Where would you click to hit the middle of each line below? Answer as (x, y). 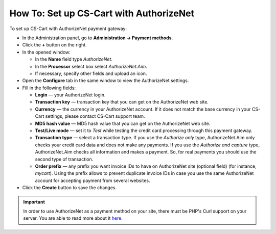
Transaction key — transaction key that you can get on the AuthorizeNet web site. (122, 102)
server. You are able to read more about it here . (73, 218)
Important (34, 202)
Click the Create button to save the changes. (70, 188)
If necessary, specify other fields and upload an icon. (91, 73)
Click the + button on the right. (54, 45)
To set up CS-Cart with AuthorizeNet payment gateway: (68, 29)
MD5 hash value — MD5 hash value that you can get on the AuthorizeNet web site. (123, 123)
